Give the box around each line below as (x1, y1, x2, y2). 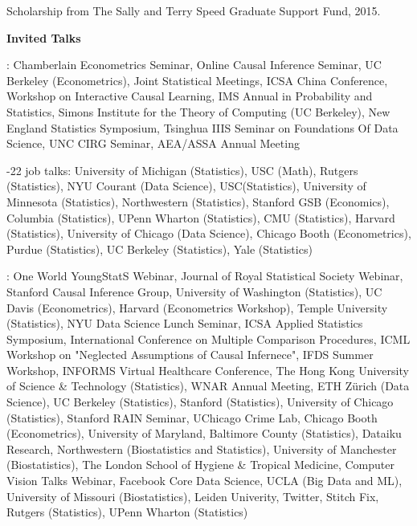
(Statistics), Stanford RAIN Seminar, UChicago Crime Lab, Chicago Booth (6, 409, 378, 426)
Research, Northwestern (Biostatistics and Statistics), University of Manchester (6, 440, 397, 457)
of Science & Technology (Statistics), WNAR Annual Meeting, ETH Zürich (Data (6, 377, 410, 394)
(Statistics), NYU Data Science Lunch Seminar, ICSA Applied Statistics (6, 315, 363, 332)
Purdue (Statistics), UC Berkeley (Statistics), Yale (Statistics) (6, 240, 313, 257)
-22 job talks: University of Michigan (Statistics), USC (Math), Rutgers (6, 161, 358, 178)
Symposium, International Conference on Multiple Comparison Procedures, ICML (6, 330, 411, 347)
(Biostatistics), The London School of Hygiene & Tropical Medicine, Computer (6, 456, 395, 473)
